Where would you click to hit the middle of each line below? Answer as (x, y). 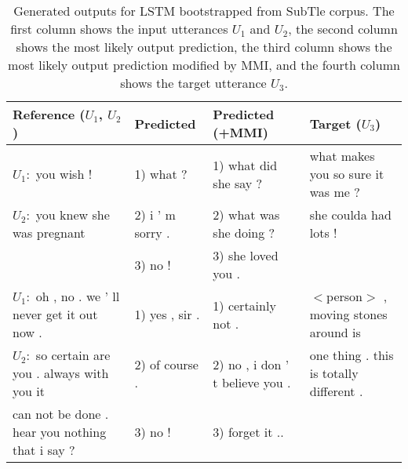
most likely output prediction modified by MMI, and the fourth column (204, 65)
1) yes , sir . (167, 314)
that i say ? (44, 450)
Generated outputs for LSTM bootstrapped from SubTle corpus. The (204, 11)
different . (336, 391)
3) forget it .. (248, 432)
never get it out (55, 314)
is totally (334, 373)
